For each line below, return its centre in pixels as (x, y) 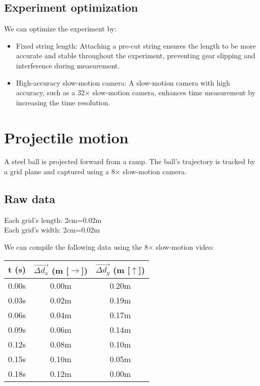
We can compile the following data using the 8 (76, 247)
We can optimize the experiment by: (61, 29)
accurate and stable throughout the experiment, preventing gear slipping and (136, 55)
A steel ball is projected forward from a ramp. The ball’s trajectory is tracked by (130, 161)
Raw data (30, 199)
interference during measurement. (68, 65)
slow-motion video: (185, 247)
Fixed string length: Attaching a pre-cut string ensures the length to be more (136, 45)
